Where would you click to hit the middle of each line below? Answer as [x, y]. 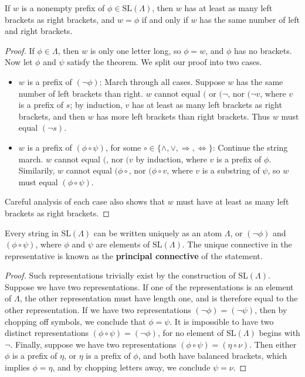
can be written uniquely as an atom [158, 232]
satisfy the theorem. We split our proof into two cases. [165, 62]
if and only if [165, 19]
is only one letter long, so [135, 50]
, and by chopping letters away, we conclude [131, 367]
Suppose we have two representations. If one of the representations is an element [149, 286]
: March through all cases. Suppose [162, 81]
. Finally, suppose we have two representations [93, 344]
